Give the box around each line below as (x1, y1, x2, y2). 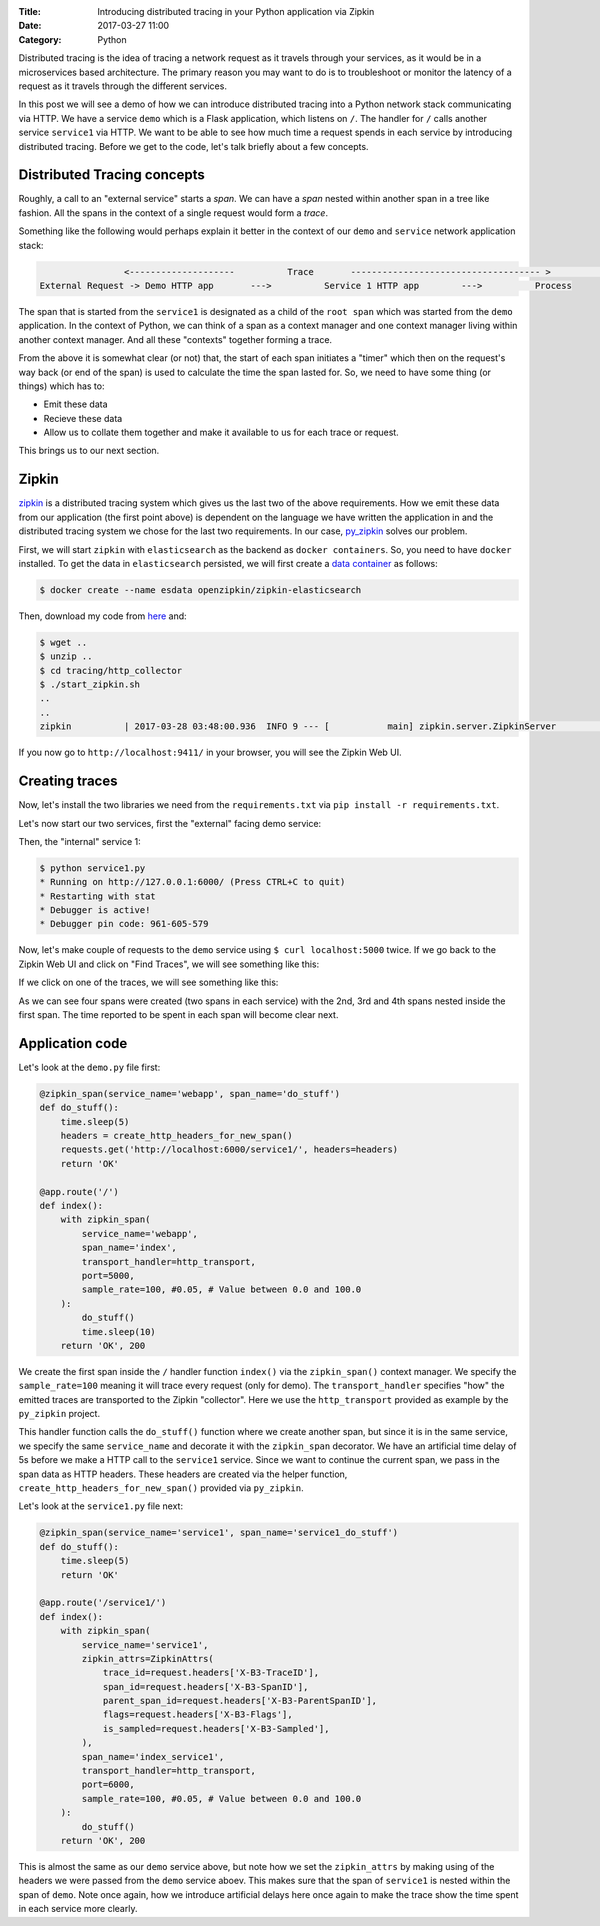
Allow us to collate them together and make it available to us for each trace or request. (43, 426, 399, 439)
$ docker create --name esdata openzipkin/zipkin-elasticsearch (39, 584, 362, 595)
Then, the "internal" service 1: (18, 835, 142, 847)
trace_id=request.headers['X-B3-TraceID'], (102, 1667, 320, 1679)
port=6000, (81, 1779, 135, 1790)
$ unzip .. (39, 651, 93, 662)
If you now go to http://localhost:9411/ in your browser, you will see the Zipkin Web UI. (18, 746, 402, 759)
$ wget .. (39, 636, 88, 648)
